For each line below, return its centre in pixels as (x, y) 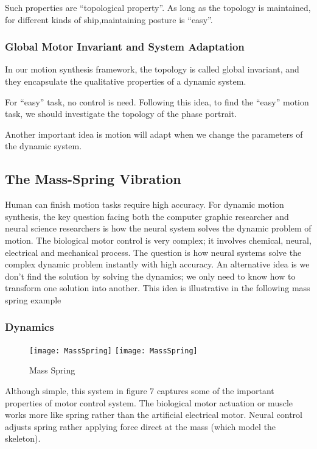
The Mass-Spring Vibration (93, 179)
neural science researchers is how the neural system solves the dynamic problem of (158, 228)
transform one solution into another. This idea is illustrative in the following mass (158, 288)
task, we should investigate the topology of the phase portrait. (121, 114)
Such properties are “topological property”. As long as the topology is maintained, (158, 7)
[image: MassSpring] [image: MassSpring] (113, 351)
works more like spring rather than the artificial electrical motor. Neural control (154, 415)
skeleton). (23, 438)
